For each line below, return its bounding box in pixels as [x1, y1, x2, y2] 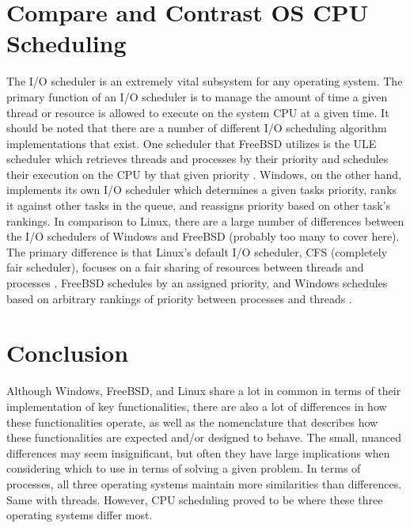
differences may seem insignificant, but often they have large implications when [6, 444, 390, 461]
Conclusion [6, 336, 129, 369]
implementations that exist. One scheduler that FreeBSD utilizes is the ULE [6, 135, 377, 151]
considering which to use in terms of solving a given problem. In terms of [6, 460, 361, 477]
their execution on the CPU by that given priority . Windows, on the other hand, [6, 165, 402, 182]
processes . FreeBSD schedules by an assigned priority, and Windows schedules [6, 275, 388, 291]
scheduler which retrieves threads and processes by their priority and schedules [6, 150, 389, 167]
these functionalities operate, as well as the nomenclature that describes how [6, 413, 378, 430]
